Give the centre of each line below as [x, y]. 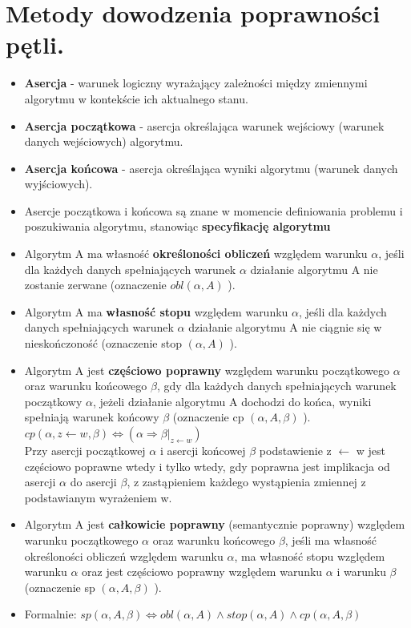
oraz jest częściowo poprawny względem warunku [202, 572]
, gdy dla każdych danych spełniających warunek [276, 386]
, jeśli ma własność [330, 539]
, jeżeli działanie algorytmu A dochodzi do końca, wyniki [232, 401]
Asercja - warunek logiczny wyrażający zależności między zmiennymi [196, 83]
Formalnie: [50, 614]
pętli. [35, 44]
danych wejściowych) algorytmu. [104, 141]
